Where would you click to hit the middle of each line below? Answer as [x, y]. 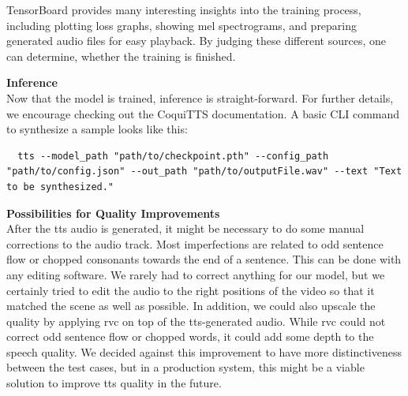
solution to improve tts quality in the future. [114, 383]
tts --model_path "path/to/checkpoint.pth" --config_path [173, 156]
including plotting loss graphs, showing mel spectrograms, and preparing [182, 25]
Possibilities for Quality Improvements [113, 213]
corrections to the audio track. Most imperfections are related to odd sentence [195, 243]
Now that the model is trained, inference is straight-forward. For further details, [200, 97]
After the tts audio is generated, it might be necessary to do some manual [185, 228]
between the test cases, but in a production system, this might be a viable [185, 367]
